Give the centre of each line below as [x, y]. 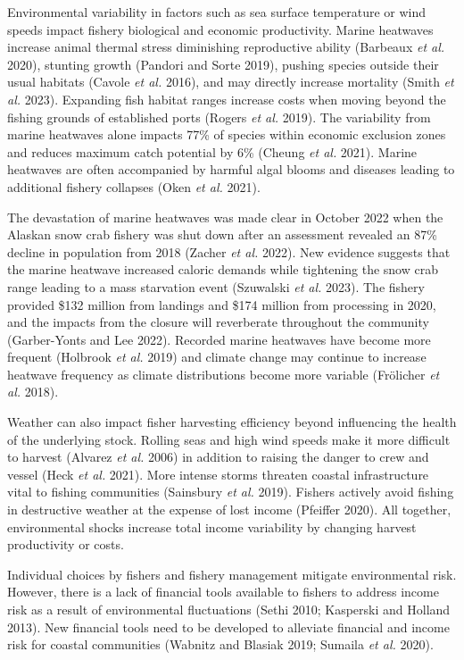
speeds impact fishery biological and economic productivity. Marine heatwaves [220, 29]
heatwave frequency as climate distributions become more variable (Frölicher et [224, 374]
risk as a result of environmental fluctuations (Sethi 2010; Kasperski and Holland [229, 609]
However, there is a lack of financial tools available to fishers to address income [223, 592]
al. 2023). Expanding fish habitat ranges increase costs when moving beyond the [227, 99]
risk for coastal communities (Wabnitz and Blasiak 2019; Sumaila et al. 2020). [220, 644]
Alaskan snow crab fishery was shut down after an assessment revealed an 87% [222, 234]
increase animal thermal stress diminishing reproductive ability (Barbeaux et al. [226, 47]
